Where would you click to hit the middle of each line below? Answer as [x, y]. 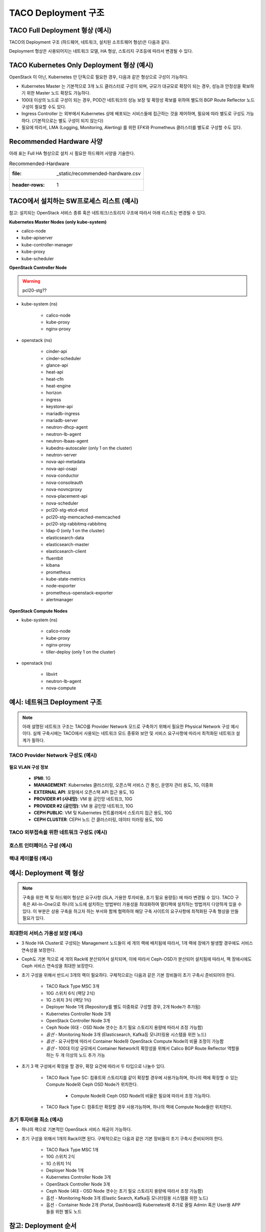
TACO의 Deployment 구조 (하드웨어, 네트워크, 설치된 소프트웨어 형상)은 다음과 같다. [90, 42]
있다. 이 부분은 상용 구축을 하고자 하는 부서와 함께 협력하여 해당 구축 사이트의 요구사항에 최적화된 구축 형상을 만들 [131, 911]
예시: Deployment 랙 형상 [47, 873]
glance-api [57, 365]
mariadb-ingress [63, 413]
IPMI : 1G [42, 778]
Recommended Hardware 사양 [56, 141]
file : [17, 173]
